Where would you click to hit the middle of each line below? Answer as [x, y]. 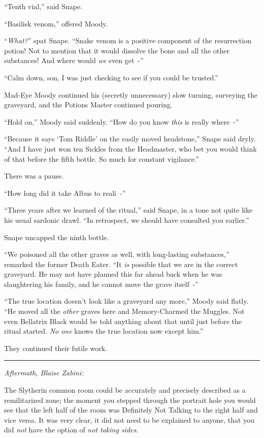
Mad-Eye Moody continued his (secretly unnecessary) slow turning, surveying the [131, 94]
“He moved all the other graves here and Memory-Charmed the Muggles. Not [124, 311]
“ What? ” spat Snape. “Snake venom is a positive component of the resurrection [128, 40]
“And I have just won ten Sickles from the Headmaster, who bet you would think [130, 148]
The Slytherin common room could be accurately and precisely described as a [125, 390]
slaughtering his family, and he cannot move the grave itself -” [101, 284]
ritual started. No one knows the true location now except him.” [104, 331]
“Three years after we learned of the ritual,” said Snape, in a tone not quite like [128, 210]
